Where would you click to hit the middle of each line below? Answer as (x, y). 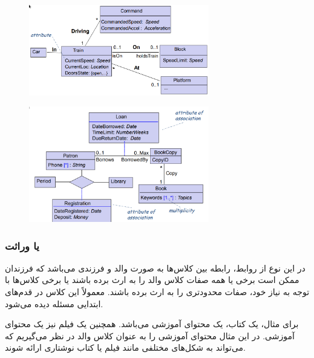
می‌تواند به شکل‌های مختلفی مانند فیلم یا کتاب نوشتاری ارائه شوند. (125, 347)
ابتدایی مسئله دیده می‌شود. (54, 303)
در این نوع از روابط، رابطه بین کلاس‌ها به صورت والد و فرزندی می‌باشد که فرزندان (155, 268)
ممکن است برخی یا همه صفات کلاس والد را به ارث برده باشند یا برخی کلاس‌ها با (152, 280)
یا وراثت (22, 245)
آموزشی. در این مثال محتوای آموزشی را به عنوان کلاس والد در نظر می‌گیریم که (150, 335)
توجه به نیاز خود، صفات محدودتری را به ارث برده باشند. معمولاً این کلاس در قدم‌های (157, 291)
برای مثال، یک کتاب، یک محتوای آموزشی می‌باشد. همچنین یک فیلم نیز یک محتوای (152, 324)
